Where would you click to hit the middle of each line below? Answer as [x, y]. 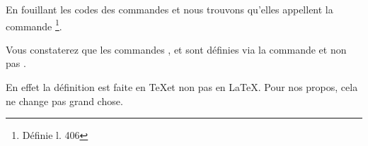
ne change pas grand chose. [64, 101]
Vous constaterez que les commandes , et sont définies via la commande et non [176, 49]
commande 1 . [34, 25]
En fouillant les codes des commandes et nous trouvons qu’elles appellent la [169, 9]
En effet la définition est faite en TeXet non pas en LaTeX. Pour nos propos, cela [182, 87]
